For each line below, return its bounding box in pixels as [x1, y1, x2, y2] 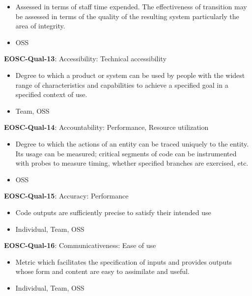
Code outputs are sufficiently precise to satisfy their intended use [15, 207, 211, 217]
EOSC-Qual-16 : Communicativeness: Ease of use [4, 240, 156, 250]
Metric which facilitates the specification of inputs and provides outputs [15, 256, 232, 267]
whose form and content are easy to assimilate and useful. [15, 266, 190, 276]
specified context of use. [15, 89, 87, 99]
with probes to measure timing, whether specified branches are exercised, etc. [15, 158, 249, 168]
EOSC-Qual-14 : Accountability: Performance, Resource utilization [4, 122, 209, 132]
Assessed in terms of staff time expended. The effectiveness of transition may [15, 1, 247, 11]
